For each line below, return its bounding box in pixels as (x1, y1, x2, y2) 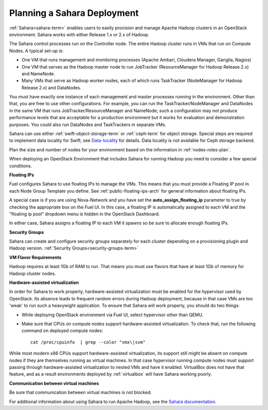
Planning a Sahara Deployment (9, 7, 139, 18)
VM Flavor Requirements (9, 254, 62, 260)
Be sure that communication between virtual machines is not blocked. (9, 390, 152, 396)
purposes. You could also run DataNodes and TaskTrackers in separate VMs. (9, 122, 166, 128)
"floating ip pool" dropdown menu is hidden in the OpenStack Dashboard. (9, 211, 160, 217)
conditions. (9, 163, 32, 169)
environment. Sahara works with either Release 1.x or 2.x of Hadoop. (9, 31, 149, 37)
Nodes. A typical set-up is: (9, 48, 64, 54)
